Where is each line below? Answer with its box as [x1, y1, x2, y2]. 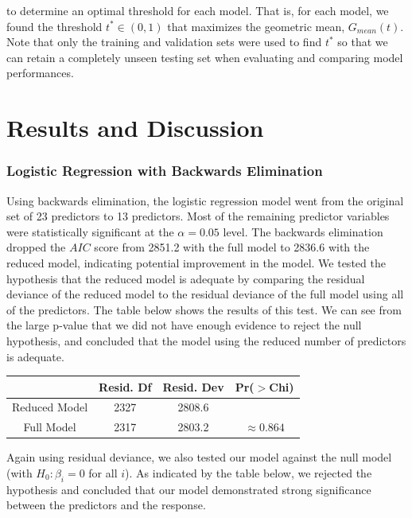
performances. [6, 64, 74, 81]
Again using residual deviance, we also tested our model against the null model [6, 449, 392, 465]
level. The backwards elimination [223, 223, 383, 240]
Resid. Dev [162, 378, 224, 395]
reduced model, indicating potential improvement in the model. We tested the [6, 254, 386, 271]
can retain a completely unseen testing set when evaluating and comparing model [6, 49, 403, 65]
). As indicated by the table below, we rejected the [125, 464, 372, 481]
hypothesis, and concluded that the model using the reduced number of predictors [6, 332, 406, 349]
